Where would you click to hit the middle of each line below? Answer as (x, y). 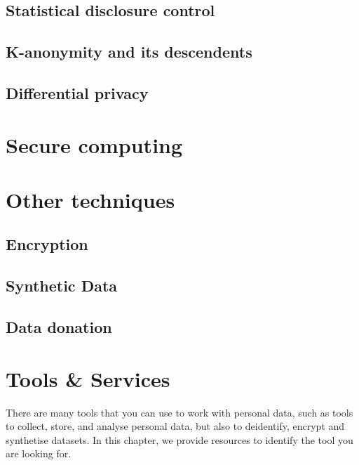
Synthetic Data (62, 286)
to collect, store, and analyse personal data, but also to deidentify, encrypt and (175, 426)
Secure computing (94, 144)
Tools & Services (88, 378)
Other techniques (90, 199)
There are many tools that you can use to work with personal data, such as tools (179, 412)
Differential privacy (77, 92)
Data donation (59, 327)
